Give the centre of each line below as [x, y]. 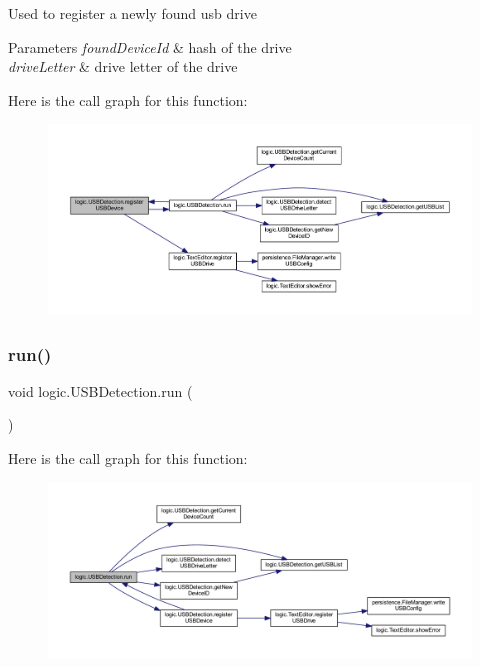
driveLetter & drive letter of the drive [123, 66]
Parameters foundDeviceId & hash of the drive [150, 46]
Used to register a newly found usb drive [132, 13]
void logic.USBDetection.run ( [100, 390]
